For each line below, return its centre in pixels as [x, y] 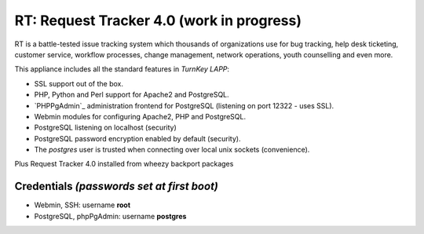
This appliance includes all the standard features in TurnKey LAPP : [122, 69]
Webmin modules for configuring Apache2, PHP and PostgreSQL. [140, 116]
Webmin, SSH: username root [82, 205]
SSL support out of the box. [79, 83]
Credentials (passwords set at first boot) [117, 186]
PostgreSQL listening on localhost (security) [105, 128]
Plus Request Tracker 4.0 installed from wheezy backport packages [124, 164]
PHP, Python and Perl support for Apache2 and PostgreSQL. [132, 95]
